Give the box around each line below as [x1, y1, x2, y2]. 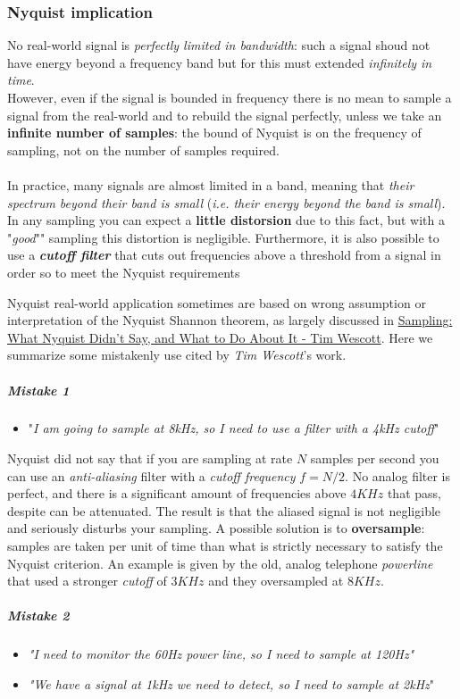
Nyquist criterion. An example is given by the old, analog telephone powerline [7, 553, 433, 572]
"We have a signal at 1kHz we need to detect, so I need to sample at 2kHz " [28, 674, 435, 693]
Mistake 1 [7, 380, 70, 399]
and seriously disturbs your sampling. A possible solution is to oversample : [7, 519, 425, 537]
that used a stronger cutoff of [7, 571, 167, 590]
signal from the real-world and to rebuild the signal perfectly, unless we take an [7, 105, 442, 124]
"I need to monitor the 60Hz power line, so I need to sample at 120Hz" [28, 645, 414, 663]
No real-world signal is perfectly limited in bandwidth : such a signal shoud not [7, 36, 431, 54]
